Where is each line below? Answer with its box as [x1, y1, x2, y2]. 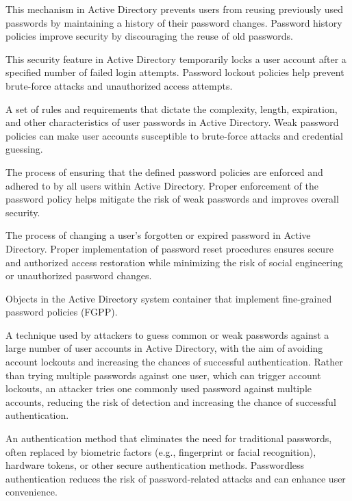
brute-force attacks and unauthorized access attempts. [5, 78, 233, 92]
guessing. [5, 142, 43, 156]
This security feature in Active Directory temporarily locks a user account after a [5, 51, 347, 66]
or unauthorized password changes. [5, 268, 152, 283]
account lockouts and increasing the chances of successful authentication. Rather [5, 355, 343, 369]
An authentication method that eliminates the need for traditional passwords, [5, 431, 332, 446]
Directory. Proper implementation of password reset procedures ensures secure [5, 241, 334, 255]
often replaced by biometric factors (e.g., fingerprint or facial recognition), [5, 444, 316, 459]
